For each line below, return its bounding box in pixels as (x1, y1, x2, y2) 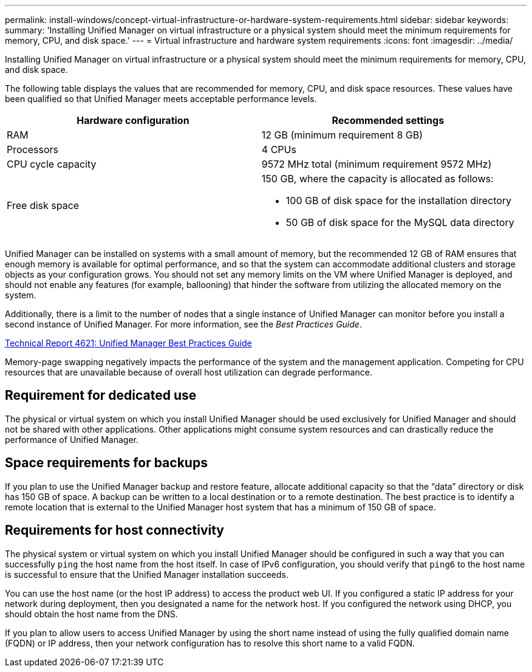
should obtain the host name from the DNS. (5, 608, 178, 619)
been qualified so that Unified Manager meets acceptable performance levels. (5, 94, 317, 104)
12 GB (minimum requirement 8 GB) (261, 129, 423, 141)
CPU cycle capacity (7, 158, 97, 170)
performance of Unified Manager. (5, 434, 139, 445)
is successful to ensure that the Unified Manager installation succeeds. (5, 569, 289, 580)
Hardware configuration (77, 114, 189, 126)
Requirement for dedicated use (5, 388, 197, 403)
